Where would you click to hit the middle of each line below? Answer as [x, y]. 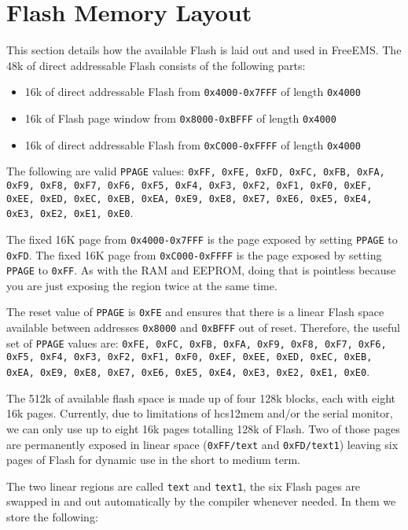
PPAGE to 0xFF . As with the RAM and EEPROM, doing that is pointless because [201, 270]
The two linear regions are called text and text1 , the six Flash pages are [184, 486]
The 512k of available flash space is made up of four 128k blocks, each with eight [201, 397]
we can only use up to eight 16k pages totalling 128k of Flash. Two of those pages [203, 428]
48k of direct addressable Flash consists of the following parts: [156, 65]
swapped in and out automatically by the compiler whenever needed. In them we [201, 501]
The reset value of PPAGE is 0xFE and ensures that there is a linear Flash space [195, 312]
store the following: [52, 517]
